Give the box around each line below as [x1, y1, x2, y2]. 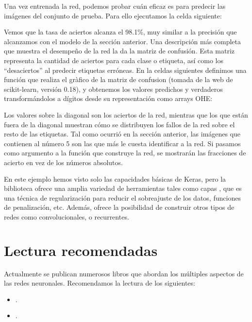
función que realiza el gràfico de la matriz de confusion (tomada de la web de [4, 74, 233, 85]
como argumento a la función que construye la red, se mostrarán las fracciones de [4, 148, 246, 158]
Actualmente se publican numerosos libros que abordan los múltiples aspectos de [4, 268, 244, 278]
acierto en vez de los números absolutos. [4, 157, 123, 167]
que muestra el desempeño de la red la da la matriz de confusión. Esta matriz [4, 46, 235, 56]
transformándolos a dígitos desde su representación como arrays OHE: [4, 93, 213, 103]
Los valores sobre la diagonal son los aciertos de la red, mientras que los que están [4, 109, 248, 119]
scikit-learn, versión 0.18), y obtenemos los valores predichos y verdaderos [4, 84, 223, 94]
